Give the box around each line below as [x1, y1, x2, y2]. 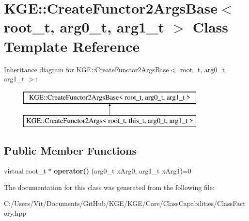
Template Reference [4, 36, 140, 56]
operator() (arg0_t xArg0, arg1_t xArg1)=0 [54, 166, 191, 176]
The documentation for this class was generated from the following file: [4, 182, 215, 192]
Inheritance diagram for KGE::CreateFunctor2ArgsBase [4, 64, 169, 74]
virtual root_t [4, 166, 46, 176]
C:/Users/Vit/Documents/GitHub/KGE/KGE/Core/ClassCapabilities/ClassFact [4, 198, 246, 208]
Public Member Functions [4, 143, 137, 158]
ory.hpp [4, 207, 26, 218]
